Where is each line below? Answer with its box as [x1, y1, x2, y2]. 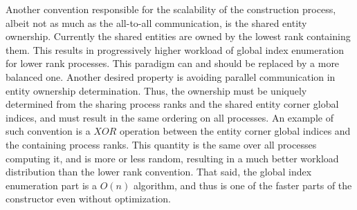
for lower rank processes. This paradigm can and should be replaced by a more [6, 56, 340, 70]
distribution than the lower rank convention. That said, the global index [6, 164, 312, 179]
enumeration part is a [6, 178, 97, 192]
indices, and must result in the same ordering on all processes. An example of [6, 110, 333, 124]
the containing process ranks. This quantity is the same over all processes [6, 137, 317, 151]
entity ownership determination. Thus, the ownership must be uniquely [6, 83, 307, 97]
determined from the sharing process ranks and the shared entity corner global [6, 97, 339, 111]
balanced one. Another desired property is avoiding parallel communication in [6, 69, 336, 84]
